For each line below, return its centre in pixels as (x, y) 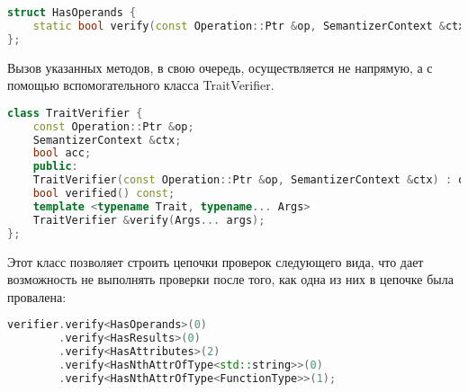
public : (55, 167)
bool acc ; (62, 153)
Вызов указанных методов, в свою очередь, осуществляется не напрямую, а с (220, 67)
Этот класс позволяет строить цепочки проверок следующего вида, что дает (216, 261)
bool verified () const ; (104, 194)
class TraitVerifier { (75, 113)
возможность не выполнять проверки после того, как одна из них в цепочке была (230, 279)
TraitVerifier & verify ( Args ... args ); (149, 220)
